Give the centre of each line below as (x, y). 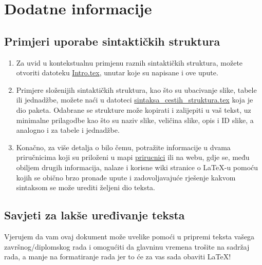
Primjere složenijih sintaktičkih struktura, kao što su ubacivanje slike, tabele (136, 89)
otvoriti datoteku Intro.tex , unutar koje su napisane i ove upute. (117, 73)
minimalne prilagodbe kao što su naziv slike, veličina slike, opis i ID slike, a (135, 120)
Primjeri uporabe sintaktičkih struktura (112, 41)
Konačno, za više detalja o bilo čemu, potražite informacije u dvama (123, 147)
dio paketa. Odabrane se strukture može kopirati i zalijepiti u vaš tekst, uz (134, 109)
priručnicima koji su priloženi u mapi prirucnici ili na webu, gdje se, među (133, 157)
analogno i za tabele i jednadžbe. (68, 130)
